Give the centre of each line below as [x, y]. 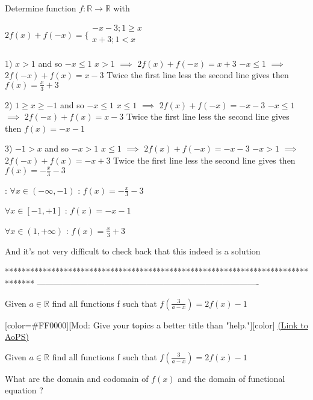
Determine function [41, 8]
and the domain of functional [231, 378]
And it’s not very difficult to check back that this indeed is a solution [133, 251]
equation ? [24, 390]
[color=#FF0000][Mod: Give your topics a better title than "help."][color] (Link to [156, 325]
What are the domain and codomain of [77, 378]
